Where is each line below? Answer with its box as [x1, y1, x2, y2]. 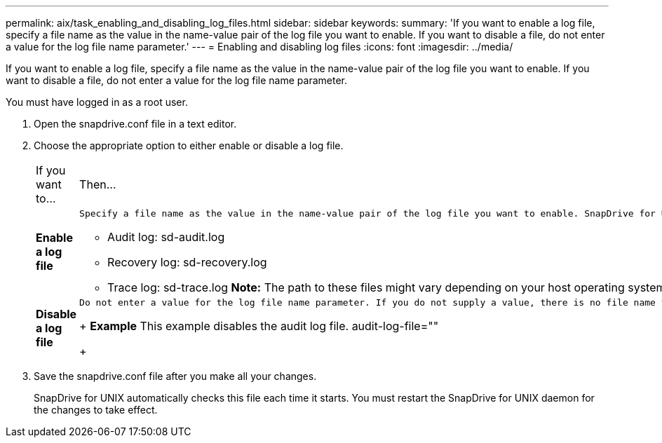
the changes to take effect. [34, 404, 158, 416]
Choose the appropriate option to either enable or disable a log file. [34, 139, 344, 151]
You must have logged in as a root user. [6, 96, 188, 108]
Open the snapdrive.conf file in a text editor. [34, 118, 237, 130]
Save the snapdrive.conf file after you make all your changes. [34, 370, 317, 382]
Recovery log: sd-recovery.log [107, 255, 267, 269]
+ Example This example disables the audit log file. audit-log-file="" [79, 319, 439, 333]
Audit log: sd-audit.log [107, 230, 225, 244]
